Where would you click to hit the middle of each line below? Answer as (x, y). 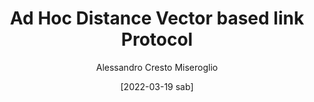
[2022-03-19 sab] (157, 86)
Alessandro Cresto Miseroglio (157, 67)
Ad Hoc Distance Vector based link (157, 18)
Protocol (157, 39)
